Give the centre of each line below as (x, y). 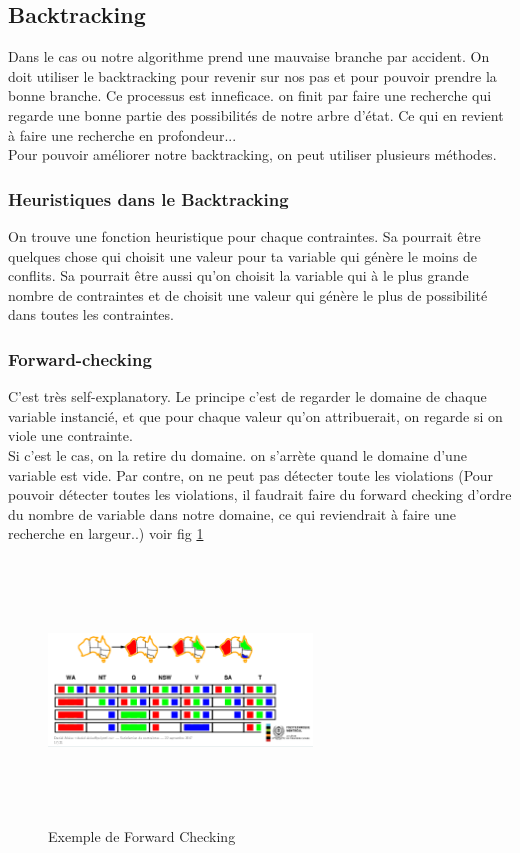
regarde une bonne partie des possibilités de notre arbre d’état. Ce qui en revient (256, 114)
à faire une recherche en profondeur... (122, 134)
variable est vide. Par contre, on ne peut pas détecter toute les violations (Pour (251, 474)
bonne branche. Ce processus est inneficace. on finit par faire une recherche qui (250, 95)
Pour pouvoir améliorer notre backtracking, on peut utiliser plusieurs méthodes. (252, 154)
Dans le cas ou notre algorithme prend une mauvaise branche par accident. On (249, 56)
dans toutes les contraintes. (91, 314)
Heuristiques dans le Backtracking (148, 198)
